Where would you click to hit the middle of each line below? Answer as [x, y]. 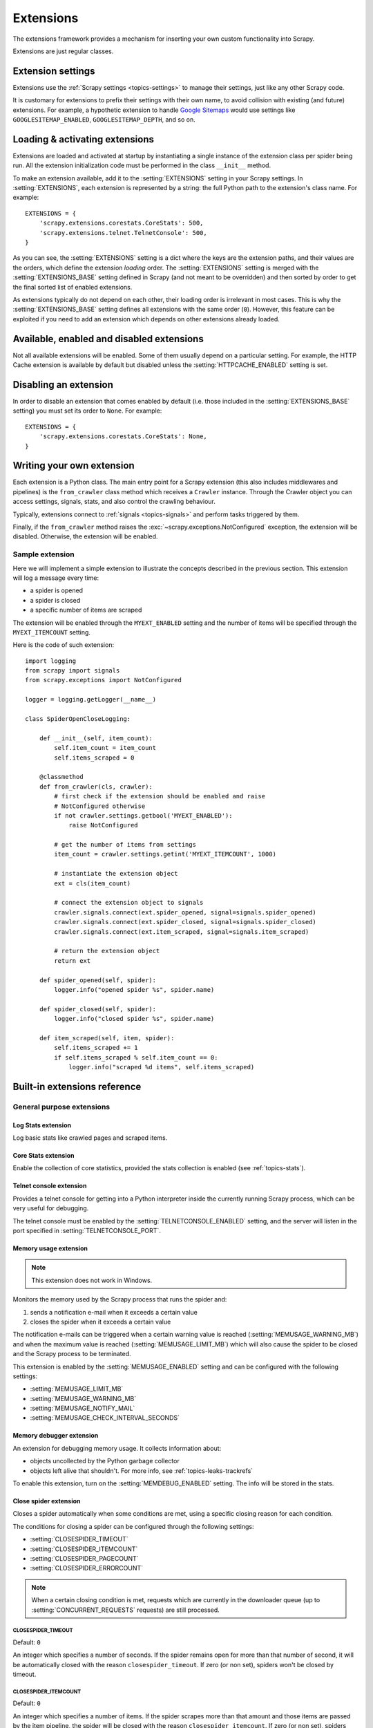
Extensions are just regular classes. [63, 51]
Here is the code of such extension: [63, 645]
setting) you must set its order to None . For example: [87, 411]
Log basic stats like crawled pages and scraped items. [90, 1138]
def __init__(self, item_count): [96, 738]
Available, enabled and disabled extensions [108, 339]
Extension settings [54, 71]
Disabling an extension [63, 385]
